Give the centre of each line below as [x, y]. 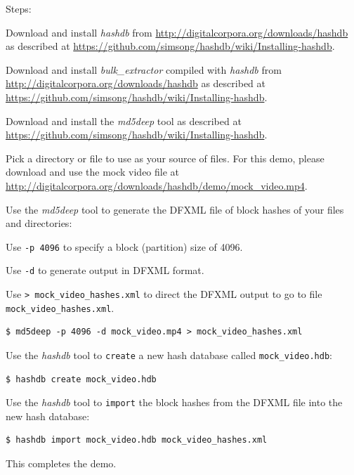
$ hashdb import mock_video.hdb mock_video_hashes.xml [137, 440]
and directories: [39, 223]
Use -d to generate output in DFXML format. [105, 270]
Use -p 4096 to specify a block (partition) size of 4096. [124, 246]
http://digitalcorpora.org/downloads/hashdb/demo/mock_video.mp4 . [157, 185]
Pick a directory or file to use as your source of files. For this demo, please [165, 158]
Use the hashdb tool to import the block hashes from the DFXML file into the [174, 402]
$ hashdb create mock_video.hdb [81, 379]
